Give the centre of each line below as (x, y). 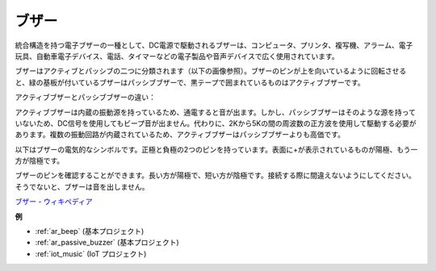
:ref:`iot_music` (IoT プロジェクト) (91, 253)
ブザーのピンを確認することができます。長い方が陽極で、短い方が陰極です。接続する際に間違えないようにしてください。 (215, 175)
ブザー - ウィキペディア (54, 202)
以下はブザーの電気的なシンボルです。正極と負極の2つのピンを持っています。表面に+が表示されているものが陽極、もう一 (216, 149)
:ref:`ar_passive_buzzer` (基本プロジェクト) (107, 243)
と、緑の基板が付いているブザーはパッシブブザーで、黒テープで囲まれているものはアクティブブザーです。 (190, 82)
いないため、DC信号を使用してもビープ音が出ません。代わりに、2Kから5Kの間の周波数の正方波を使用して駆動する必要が (216, 123)
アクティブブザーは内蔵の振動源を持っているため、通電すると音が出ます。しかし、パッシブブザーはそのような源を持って (215, 112)
